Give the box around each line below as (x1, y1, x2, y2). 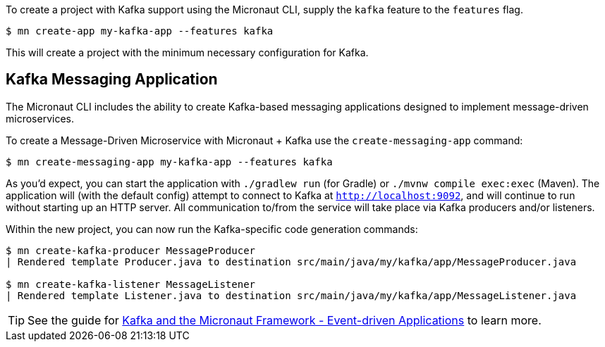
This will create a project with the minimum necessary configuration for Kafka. (6, 46, 369, 58)
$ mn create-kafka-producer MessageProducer (6, 244, 256, 256)
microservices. (6, 112, 74, 125)
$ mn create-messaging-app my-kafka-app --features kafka (6, 156, 333, 168)
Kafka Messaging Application (6, 70, 218, 89)
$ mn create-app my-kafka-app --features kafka (6, 25, 274, 37)
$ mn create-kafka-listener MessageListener (6, 278, 256, 290)
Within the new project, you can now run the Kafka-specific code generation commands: (6, 222, 418, 235)
